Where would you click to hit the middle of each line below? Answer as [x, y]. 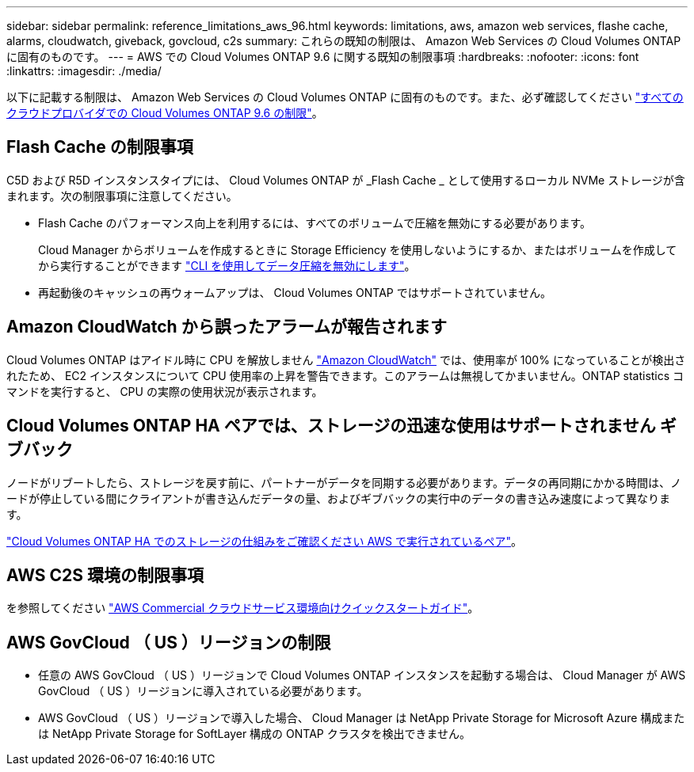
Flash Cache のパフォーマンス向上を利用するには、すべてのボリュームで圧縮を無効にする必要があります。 [315, 222]
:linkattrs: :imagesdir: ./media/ [84, 71]
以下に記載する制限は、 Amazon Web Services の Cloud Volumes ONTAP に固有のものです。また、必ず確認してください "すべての [345, 97]
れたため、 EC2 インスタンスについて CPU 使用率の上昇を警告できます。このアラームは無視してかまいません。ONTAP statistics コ [345, 375]
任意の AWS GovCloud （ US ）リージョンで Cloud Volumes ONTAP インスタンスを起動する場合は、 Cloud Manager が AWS [362, 675]
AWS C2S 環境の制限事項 [105, 575]
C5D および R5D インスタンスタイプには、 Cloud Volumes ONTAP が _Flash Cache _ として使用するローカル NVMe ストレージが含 [346, 180]
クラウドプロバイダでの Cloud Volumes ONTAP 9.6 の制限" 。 [165, 113]
